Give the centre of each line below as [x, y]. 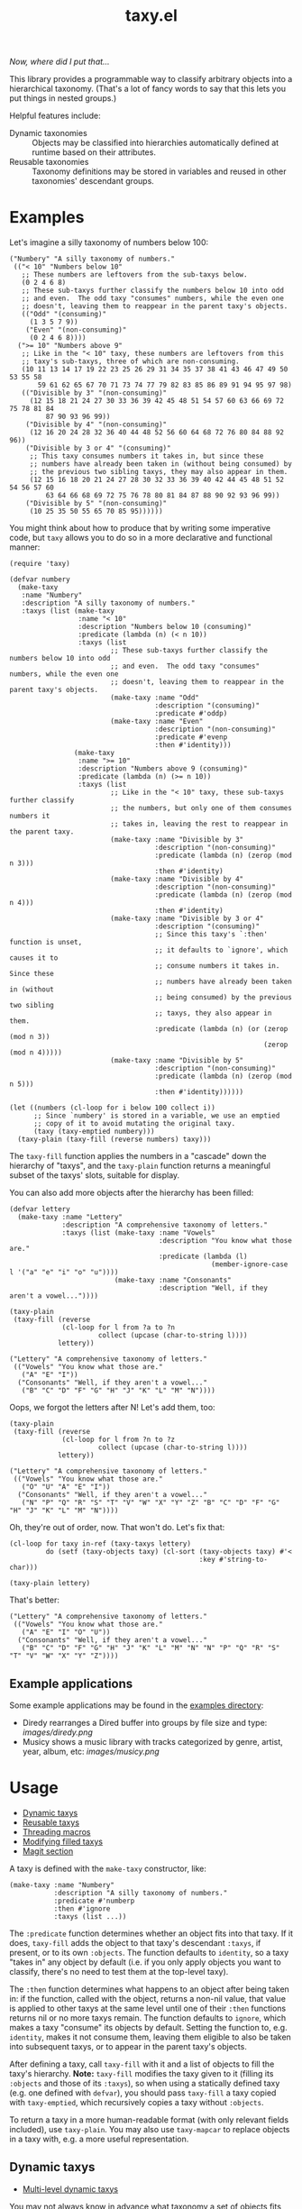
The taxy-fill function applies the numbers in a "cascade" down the [138, 1156]
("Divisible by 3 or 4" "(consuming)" [98, 448]
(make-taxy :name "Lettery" [70, 1218]
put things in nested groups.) [63, 98]
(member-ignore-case [249, 1264]
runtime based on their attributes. [94, 152]
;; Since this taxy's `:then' [211, 935]
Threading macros [57, 1831]
